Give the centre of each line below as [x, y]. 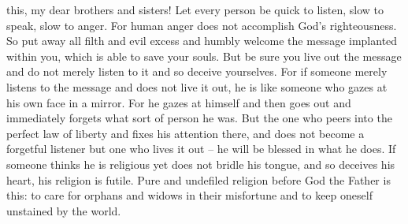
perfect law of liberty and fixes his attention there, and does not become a [185, 133]
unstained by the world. [64, 210]
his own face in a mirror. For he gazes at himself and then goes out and [179, 102]
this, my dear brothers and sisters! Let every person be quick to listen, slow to [195, 9]
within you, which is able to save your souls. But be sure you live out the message [204, 56]
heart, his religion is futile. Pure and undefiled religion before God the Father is [198, 179]
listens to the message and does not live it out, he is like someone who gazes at [197, 86]
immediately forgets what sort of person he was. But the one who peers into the [199, 118]
